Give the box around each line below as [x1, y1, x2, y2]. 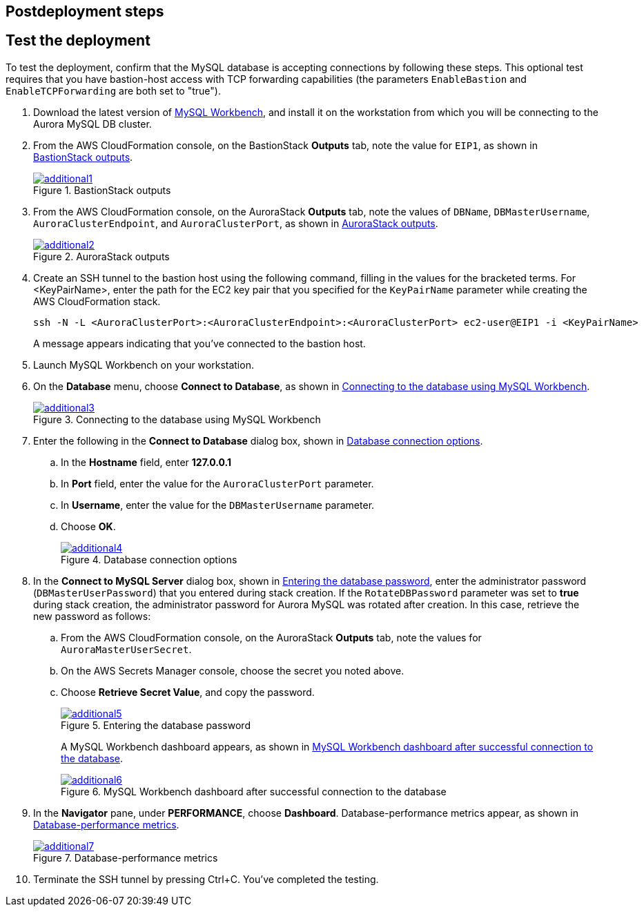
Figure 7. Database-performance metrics [33, 851, 218, 864]
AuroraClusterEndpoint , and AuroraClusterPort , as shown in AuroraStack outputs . [33, 217, 438, 229]
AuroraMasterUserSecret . [61, 643, 192, 655]
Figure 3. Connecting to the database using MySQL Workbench [33, 413, 321, 425]
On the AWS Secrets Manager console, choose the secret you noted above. [61, 664, 404, 677]
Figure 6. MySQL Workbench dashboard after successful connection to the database [61, 785, 447, 797]
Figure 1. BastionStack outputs [33, 184, 171, 196]
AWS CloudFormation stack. [33, 295, 161, 307]
